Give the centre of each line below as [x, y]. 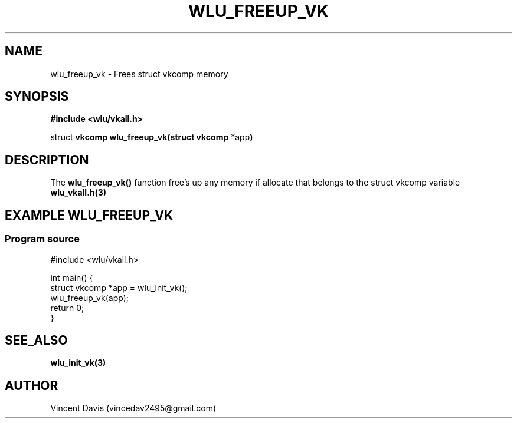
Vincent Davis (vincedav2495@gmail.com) [133, 408]
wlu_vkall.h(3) [78, 193]
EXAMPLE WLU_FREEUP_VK [89, 215]
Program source [42, 239]
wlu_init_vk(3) [78, 363]
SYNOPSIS [37, 97]
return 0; [67, 308]
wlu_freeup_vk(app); [90, 298]
